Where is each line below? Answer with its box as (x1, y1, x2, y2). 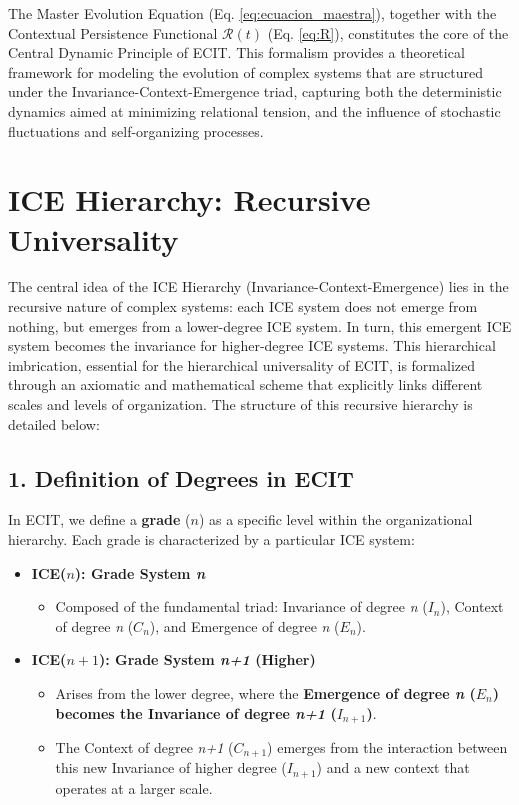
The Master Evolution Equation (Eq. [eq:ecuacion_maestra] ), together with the (8, 3, 497, 23)
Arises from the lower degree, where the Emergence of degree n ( (55, 682, 476, 703)
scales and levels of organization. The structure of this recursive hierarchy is (8, 394, 473, 415)
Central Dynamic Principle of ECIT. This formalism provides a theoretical (8, 42, 465, 63)
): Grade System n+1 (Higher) (98, 649, 316, 670)
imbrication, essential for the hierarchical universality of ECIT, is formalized (8, 354, 476, 375)
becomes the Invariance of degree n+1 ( (55, 702, 337, 723)
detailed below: (8, 413, 100, 434)
